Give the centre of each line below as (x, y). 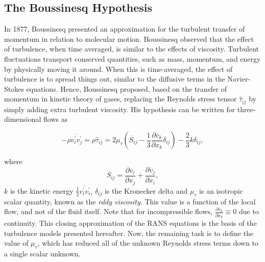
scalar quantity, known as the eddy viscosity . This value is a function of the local (130, 201)
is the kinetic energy (42, 190)
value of (16, 243)
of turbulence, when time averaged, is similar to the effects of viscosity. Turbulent (132, 49)
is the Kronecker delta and (146, 190)
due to (249, 211)
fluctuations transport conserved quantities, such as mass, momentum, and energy (132, 58)
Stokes (14, 88)
